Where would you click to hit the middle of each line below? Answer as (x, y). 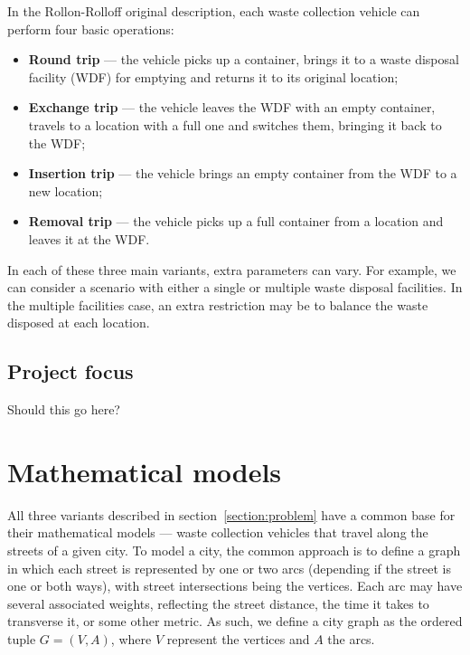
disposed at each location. (79, 323)
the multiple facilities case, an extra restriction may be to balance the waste (218, 304)
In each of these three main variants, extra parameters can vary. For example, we (232, 269)
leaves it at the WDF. (89, 238)
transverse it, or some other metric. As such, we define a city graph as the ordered (235, 621)
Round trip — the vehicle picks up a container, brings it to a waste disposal (244, 59)
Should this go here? (64, 409)
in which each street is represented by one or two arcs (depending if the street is (230, 568)
